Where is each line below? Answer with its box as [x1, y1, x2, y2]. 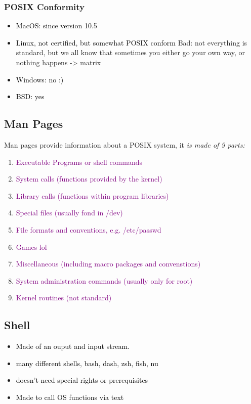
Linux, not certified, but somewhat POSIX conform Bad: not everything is [16, 37, 247, 48]
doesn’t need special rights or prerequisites [16, 375, 148, 385]
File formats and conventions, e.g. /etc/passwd [16, 224, 161, 235]
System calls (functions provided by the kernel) [16, 173, 162, 184]
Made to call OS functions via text [16, 391, 124, 402]
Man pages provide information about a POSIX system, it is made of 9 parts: [4, 139, 245, 150]
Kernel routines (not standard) [16, 292, 112, 303]
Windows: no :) [16, 74, 64, 84]
